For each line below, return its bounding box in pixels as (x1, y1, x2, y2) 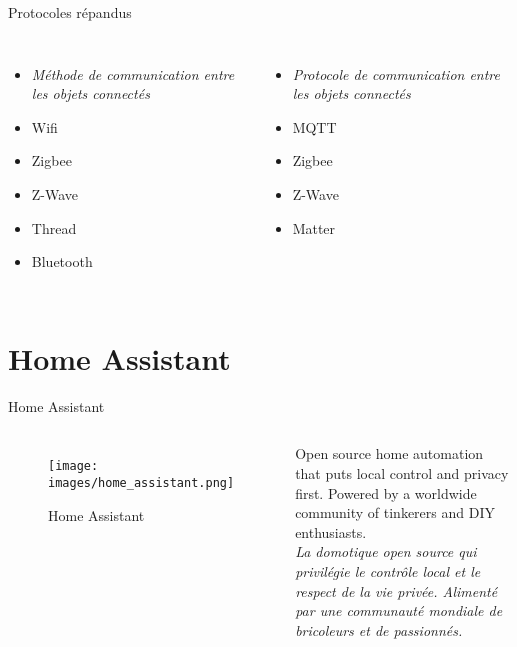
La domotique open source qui (295, 541, 477, 562)
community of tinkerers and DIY (295, 502, 495, 523)
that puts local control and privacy (295, 463, 509, 484)
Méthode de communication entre (31, 63, 235, 84)
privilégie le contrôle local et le (295, 561, 481, 582)
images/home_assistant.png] (48, 476, 235, 491)
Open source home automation (295, 443, 484, 464)
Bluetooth (31, 251, 93, 272)
